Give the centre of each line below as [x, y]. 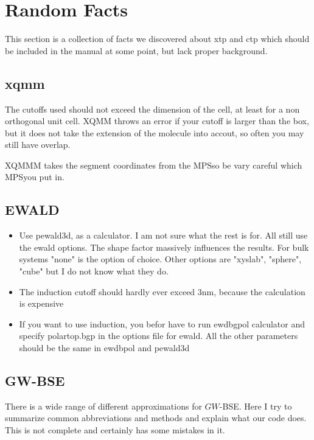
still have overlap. [38, 145]
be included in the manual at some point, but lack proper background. [136, 50]
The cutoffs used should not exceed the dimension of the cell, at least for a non [152, 109]
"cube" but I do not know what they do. [94, 271]
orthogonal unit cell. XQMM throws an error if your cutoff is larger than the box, [157, 121]
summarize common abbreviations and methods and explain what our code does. [156, 418]
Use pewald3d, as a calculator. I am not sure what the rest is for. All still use [163, 235]
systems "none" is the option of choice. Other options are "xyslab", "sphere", [160, 259]
